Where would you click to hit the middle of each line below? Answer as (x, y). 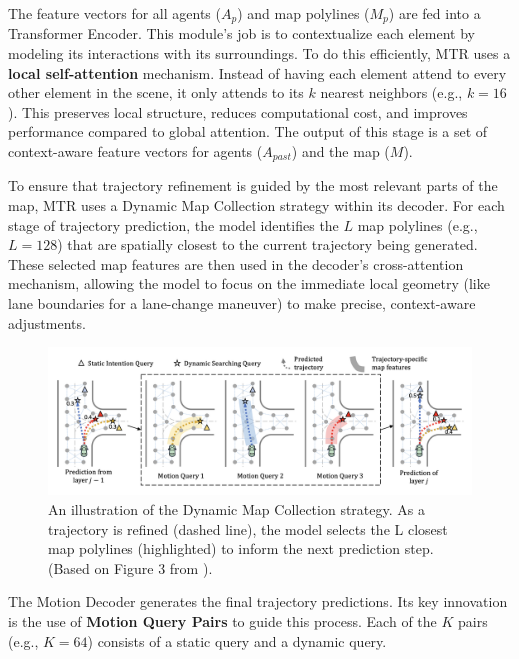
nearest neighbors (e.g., (391, 92)
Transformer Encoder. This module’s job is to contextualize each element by (241, 33)
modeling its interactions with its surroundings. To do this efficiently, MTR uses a (259, 53)
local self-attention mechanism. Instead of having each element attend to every (257, 72)
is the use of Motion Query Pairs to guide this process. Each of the (222, 621)
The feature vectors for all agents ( (114, 13)
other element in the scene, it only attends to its (156, 92)
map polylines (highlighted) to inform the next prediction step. (241, 548)
